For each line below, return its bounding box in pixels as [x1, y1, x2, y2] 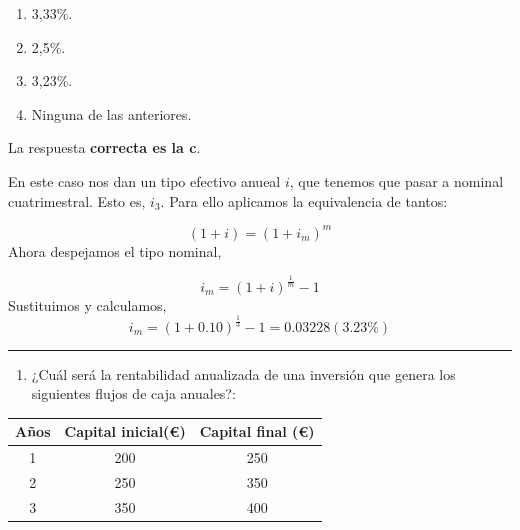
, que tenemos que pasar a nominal [289, 170, 504, 191]
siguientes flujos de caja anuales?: [31, 383, 236, 404]
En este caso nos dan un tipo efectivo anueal [8, 170, 281, 191]
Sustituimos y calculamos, [8, 294, 167, 315]
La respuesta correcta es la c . [8, 137, 201, 158]
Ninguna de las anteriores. [31, 103, 192, 124]
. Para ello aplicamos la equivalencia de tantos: [160, 190, 448, 211]
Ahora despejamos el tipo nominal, [8, 240, 222, 261]
